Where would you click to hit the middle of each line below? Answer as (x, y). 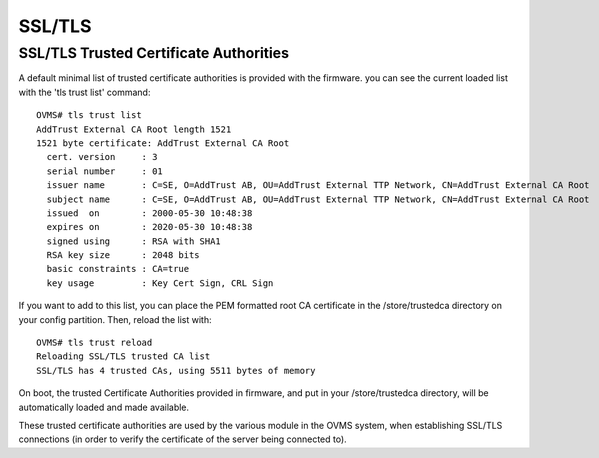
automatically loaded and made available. (104, 407)
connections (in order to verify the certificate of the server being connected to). (182, 439)
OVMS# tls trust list (89, 115)
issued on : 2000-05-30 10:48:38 (149, 213)
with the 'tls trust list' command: (84, 92)
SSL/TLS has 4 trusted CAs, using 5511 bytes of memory (176, 370)
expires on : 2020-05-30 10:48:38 (149, 227)
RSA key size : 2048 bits (123, 255)
